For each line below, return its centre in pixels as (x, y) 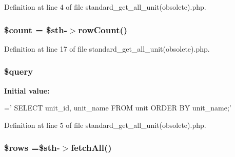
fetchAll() (91, 148)
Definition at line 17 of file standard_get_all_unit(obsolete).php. (107, 48)
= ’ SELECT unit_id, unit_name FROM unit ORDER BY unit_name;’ (118, 108)
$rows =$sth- (32, 148)
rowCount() (103, 29)
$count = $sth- (36, 29)
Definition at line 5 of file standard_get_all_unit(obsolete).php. (105, 125)
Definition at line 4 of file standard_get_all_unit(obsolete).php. (105, 7)
